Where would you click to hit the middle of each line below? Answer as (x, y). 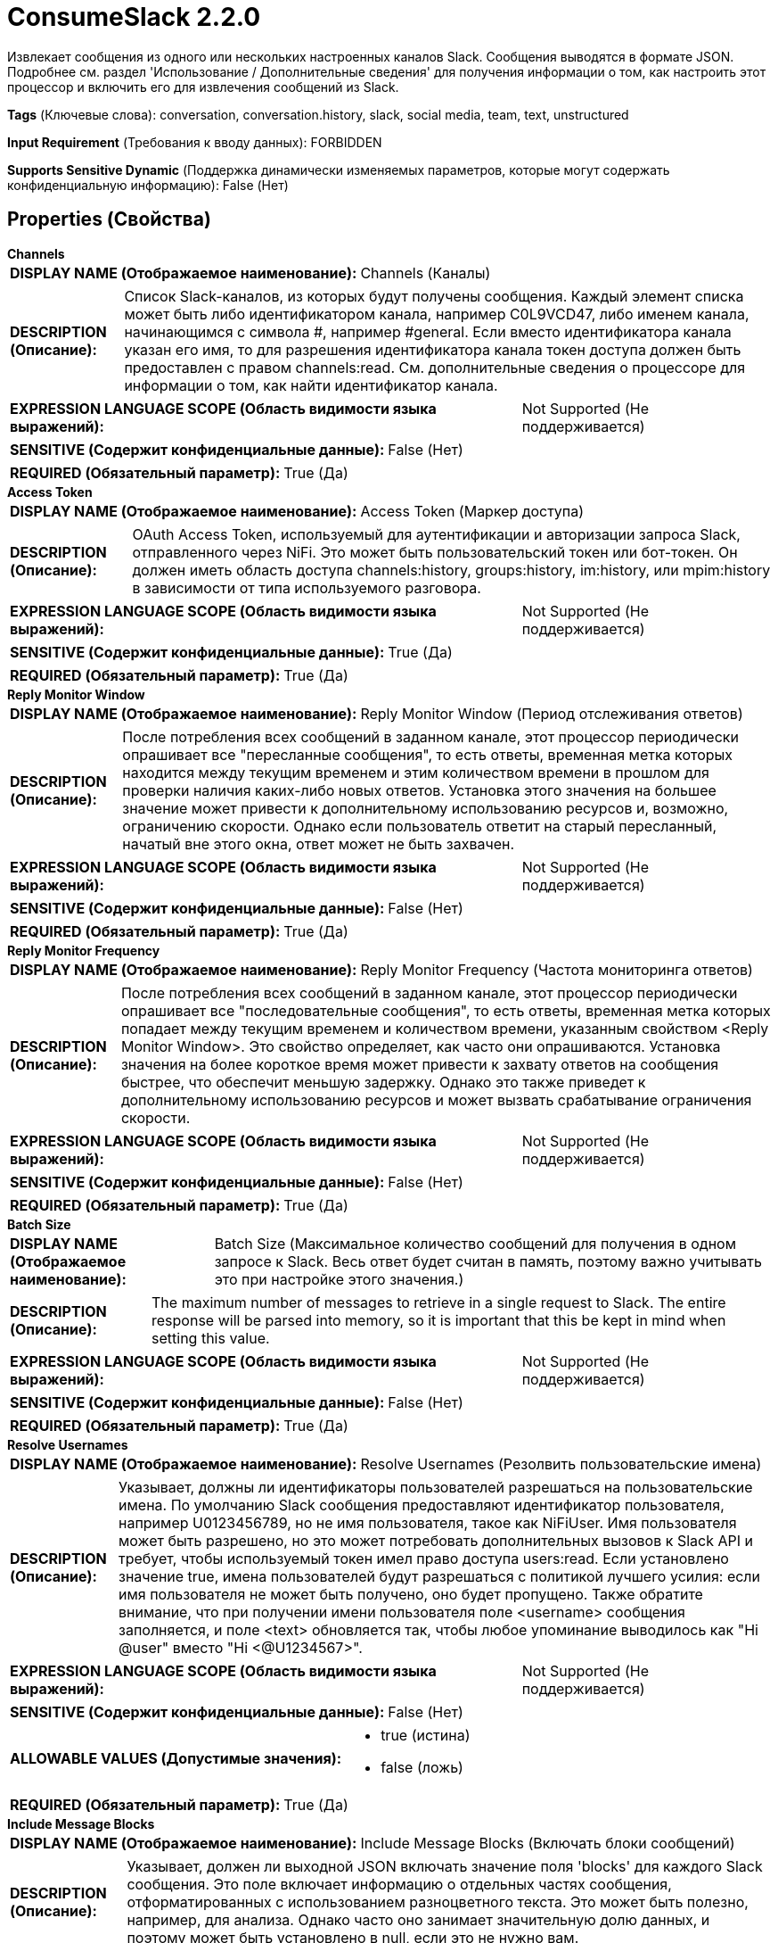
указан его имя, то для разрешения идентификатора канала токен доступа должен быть (433, 349)
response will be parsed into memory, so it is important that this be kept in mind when (439, 1320)
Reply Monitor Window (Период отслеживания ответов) (552, 713)
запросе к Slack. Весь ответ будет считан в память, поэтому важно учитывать (488, 1261)
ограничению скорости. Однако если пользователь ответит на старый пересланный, (420, 826)
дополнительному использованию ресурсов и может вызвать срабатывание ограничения (436, 1100)
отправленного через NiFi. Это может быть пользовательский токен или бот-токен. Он (435, 552)
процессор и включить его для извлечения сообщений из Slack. (203, 87)
